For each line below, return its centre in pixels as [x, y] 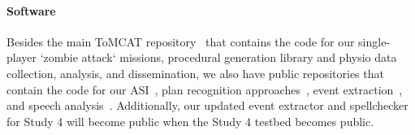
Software [31, 10]
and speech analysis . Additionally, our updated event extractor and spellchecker [207, 105]
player [22, 57]
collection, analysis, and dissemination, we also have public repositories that [195, 73]
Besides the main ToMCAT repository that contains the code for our [181, 41]
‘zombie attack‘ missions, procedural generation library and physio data [218, 57]
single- [374, 41]
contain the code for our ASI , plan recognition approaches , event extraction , [205, 89]
